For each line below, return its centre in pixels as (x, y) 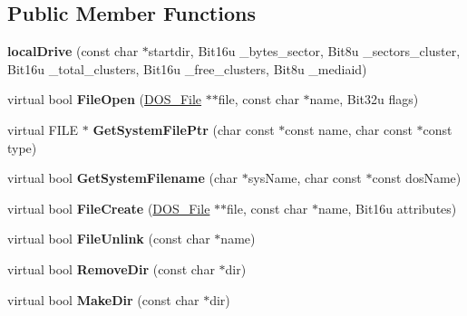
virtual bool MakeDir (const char (103, 299)
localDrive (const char (73, 51)
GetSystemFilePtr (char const (184, 129)
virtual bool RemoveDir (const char (111, 268)
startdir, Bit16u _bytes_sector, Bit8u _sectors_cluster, (304, 51)
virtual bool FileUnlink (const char (109, 239)
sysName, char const (305, 178)
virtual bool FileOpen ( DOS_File (105, 99)
